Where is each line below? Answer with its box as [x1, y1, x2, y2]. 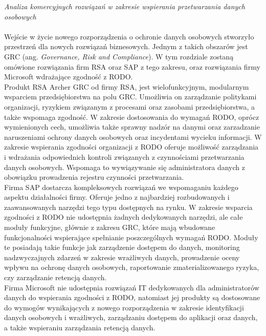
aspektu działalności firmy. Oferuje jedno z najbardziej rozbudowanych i [4, 192, 230, 202]
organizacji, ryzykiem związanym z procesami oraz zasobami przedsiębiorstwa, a [4, 101, 255, 112]
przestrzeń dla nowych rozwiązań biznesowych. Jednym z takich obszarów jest [4, 41, 248, 52]
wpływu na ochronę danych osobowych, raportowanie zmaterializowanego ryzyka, [4, 262, 259, 272]
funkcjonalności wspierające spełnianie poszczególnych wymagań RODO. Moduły [4, 232, 258, 242]
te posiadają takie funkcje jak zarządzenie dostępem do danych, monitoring [4, 242, 240, 253]
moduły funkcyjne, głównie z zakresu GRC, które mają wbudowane [4, 222, 215, 233]
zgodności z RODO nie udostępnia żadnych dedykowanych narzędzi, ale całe [4, 212, 243, 222]
